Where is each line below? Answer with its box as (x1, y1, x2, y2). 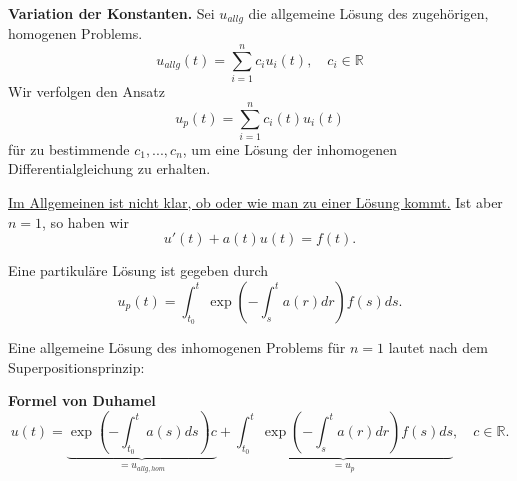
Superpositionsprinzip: (8, 356, 145, 377)
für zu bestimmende (8, 138, 130, 159)
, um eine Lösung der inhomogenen (182, 138, 397, 159)
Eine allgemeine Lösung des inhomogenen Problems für (8, 337, 346, 358)
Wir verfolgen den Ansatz (8, 81, 165, 102)
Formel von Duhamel (8, 390, 156, 411)
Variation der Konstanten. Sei (8, 3, 215, 23)
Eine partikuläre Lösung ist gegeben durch (8, 260, 269, 281)
